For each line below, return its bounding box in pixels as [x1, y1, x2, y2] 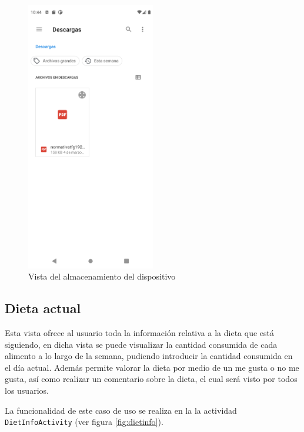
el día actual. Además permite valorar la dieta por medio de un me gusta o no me [5, 361, 299, 373]
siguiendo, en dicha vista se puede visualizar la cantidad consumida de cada [5, 338, 278, 350]
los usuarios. [5, 384, 49, 396]
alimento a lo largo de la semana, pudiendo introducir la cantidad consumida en [5, 350, 293, 362]
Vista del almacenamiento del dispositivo [28, 270, 176, 283]
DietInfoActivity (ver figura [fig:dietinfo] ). [5, 416, 163, 428]
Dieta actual [5, 299, 81, 317]
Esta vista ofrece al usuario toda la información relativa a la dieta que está [5, 326, 274, 338]
